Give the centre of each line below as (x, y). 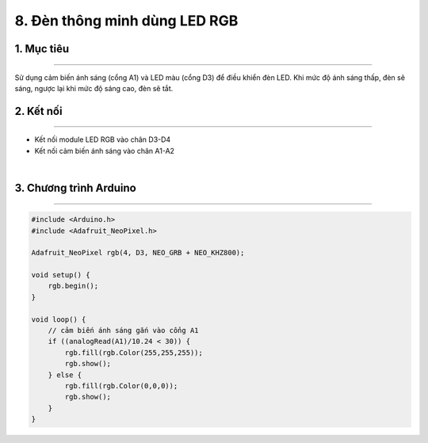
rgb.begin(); (73, 286)
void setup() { (61, 275)
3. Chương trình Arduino (75, 187)
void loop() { (59, 319)
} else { (65, 375)
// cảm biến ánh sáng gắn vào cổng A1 (123, 330)
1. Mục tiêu (42, 49)
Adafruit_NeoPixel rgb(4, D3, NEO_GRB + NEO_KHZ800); (138, 253)
